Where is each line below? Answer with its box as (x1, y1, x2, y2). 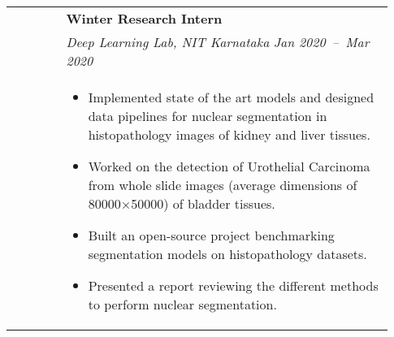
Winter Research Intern (66, 9, 223, 28)
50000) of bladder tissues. (131, 194, 275, 213)
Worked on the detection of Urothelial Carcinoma (88, 157, 370, 175)
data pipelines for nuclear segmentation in (88, 106, 327, 125)
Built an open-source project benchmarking (88, 226, 335, 244)
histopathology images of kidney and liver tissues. (88, 125, 370, 144)
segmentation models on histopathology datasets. (88, 244, 367, 263)
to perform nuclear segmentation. (88, 295, 277, 313)
